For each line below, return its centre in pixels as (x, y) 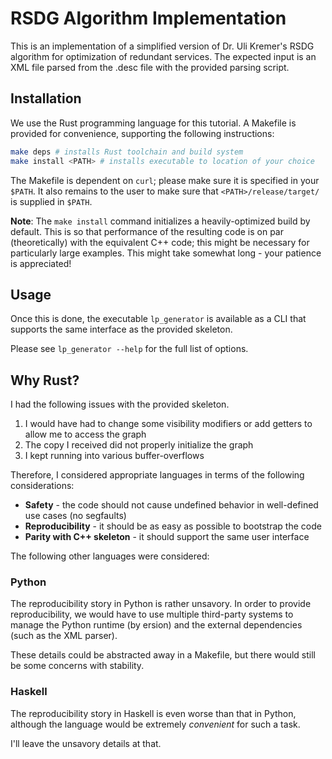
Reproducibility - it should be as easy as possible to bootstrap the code (173, 526)
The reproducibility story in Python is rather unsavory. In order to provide (161, 604)
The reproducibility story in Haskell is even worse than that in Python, (153, 713)
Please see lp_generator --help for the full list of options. (129, 349)
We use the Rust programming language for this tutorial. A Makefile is (153, 123)
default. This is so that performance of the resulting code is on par (147, 231)
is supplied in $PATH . (51, 201)
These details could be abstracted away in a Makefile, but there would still (163, 655)
